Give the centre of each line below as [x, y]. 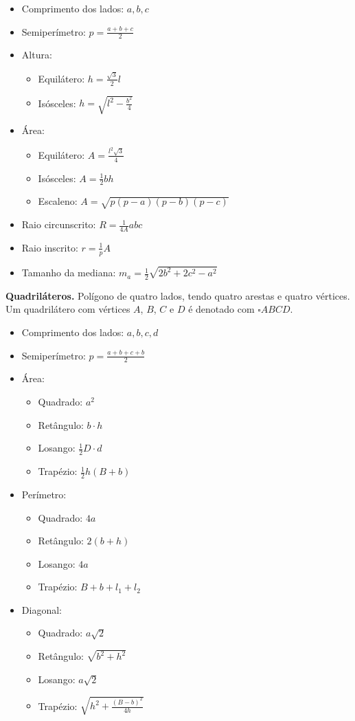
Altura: [37, 55]
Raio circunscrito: [59, 224]
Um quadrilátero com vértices [68, 309]
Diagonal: [42, 609]
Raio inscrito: [50, 247]
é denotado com [221, 309]
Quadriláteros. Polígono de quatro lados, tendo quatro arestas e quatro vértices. [178, 295]
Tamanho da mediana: [69, 273]
